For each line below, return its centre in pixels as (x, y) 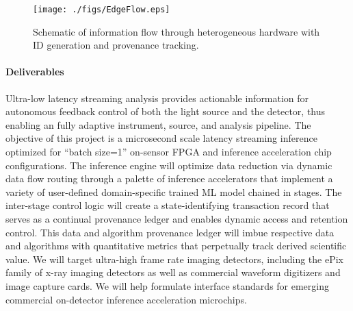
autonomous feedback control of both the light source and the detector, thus (166, 111)
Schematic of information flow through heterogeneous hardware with (176, 31)
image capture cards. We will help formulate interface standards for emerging (168, 285)
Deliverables (35, 72)
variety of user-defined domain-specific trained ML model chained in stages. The (174, 191)
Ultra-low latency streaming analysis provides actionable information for (157, 98)
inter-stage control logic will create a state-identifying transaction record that (168, 205)
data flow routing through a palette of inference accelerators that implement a (169, 178)
